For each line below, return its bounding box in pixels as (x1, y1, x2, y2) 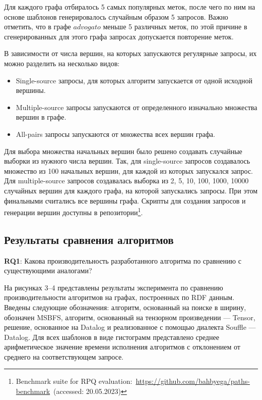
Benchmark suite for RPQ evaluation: (16, 376, 133, 386)
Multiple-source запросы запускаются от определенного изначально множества (16, 102, 257, 112)
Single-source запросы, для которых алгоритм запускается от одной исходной (16, 75, 252, 85)
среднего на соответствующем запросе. (4, 351, 124, 362)
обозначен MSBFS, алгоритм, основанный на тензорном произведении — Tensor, (4, 312, 255, 322)
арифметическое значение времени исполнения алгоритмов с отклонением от (4, 341, 240, 352)
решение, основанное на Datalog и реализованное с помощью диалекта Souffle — (4, 322, 256, 332)
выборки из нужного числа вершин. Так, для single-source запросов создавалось (4, 156, 250, 166)
